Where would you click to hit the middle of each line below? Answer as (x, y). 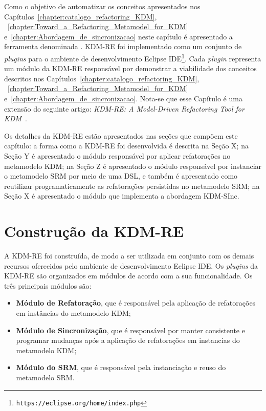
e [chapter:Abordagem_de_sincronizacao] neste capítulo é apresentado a (118, 36)
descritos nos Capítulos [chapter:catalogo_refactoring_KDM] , (102, 78)
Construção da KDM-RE (94, 231)
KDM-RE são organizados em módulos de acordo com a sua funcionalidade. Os (128, 276)
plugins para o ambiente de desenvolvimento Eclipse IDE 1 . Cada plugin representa (133, 57)
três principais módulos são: (48, 285)
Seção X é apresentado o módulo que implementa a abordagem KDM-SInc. (122, 196)
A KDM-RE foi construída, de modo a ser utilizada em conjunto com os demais (129, 256)
